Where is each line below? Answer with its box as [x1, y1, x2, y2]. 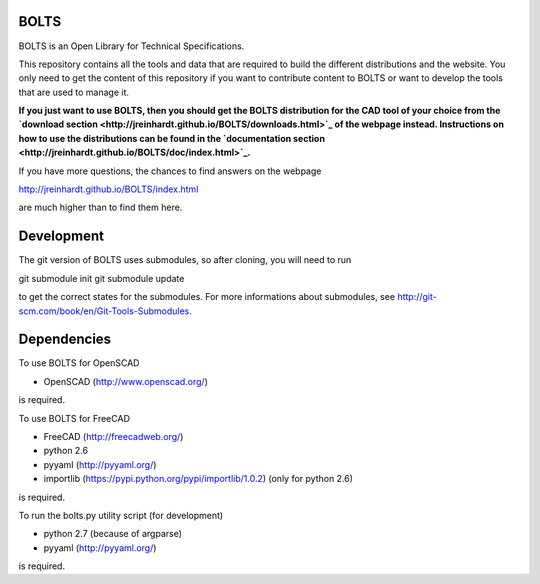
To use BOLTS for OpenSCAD [18, 357, 140, 369]
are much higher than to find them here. [18, 201, 183, 214]
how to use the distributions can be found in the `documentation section [18, 132, 325, 144]
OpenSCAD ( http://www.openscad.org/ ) [43, 375, 209, 387]
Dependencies [18, 331, 112, 348]
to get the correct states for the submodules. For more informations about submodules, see [18, 291, 395, 303]
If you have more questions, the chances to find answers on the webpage [18, 165, 322, 177]
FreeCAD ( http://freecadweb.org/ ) [43, 430, 184, 442]
